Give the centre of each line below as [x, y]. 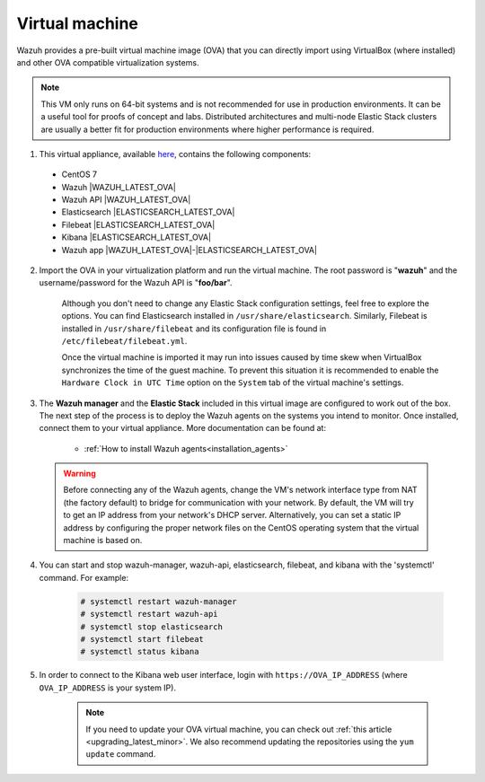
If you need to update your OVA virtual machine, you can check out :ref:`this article [239, 729]
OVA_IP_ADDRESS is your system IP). [108, 688]
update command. [121, 754]
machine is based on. [103, 540]
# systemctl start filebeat [142, 639]
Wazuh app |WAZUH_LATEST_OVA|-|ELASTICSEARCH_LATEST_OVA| [190, 250]
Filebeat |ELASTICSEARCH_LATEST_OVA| [138, 224]
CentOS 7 [79, 174]
